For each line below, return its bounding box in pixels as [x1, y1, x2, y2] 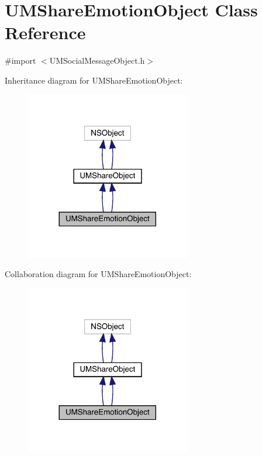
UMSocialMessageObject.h [49, 54, 145, 67]
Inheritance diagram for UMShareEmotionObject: [5, 74, 183, 86]
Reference [5, 20, 86, 44]
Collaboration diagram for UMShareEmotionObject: [5, 268, 192, 280]
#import [5, 54, 36, 67]
